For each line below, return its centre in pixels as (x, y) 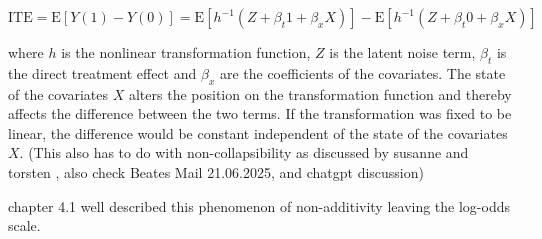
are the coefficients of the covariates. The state (362, 72)
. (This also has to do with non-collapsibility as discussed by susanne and (244, 152)
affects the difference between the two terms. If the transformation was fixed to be (260, 113)
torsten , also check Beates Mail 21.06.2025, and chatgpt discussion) (216, 171)
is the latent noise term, (402, 52)
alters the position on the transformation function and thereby (320, 93)
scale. (24, 225)
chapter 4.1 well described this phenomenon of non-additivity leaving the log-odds (259, 205)
